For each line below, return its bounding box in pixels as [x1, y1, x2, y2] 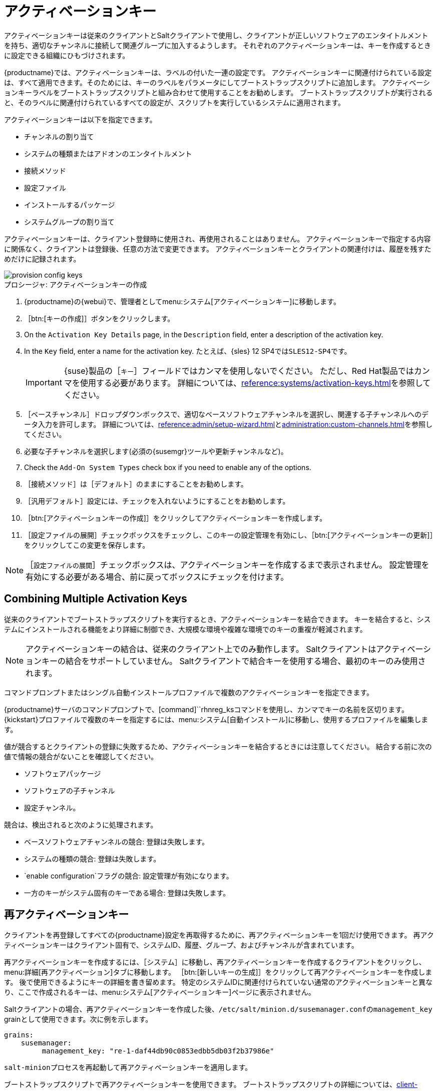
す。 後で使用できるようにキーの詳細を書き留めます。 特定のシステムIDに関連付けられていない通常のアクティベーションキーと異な [4, 978, 432, 987]
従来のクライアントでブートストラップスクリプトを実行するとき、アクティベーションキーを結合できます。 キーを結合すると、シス [4, 614, 431, 623]
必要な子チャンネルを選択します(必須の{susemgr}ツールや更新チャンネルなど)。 [24, 447, 288, 456]
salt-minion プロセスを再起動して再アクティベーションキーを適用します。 [4, 1063, 252, 1072]
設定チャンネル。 [24, 803, 80, 812]
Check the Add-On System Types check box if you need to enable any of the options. [24, 463, 311, 472]
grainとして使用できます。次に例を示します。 [4, 1015, 153, 1024]
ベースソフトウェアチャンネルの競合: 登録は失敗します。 [24, 837, 209, 846]
